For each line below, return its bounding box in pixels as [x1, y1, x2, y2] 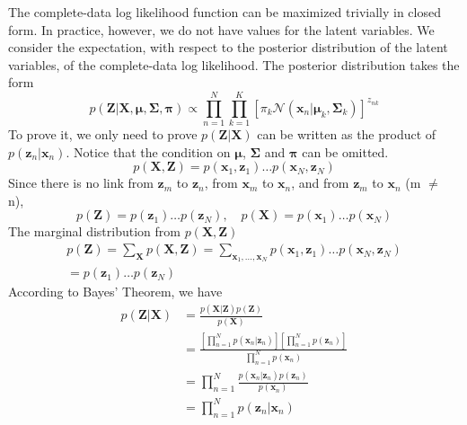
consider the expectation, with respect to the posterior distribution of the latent [8, 38, 448, 57]
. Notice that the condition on [66, 142, 231, 161]
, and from [291, 173, 349, 192]
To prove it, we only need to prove [8, 125, 198, 144]
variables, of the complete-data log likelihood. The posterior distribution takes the [8, 55, 460, 74]
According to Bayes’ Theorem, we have [8, 282, 223, 301]
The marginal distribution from [8, 222, 181, 241]
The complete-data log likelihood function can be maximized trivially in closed [8, 3, 441, 21]
